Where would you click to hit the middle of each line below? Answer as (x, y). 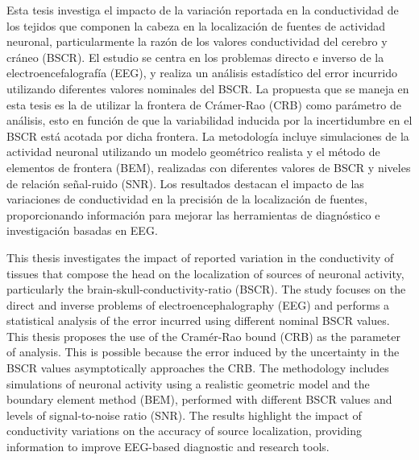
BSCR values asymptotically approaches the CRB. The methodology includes (198, 368)
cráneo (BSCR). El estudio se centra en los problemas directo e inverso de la (195, 57)
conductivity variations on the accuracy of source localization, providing (184, 431)
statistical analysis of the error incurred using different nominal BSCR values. (198, 320)
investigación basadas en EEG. (82, 230)
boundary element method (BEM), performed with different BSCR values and (199, 399)
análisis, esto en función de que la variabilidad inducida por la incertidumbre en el (209, 120)
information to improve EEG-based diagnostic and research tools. (168, 447)
